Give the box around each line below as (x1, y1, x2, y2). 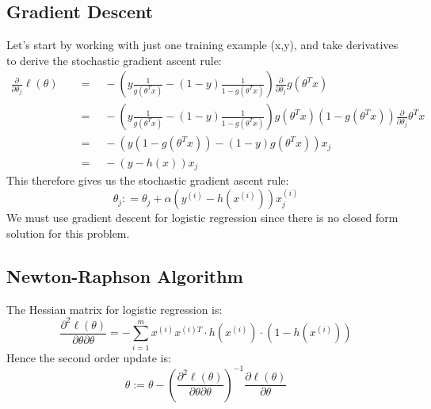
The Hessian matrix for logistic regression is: (6, 300, 223, 317)
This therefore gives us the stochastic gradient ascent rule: (6, 171, 289, 188)
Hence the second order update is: (6, 349, 171, 365)
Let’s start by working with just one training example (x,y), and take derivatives (6, 36, 399, 53)
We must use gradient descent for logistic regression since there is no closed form (6, 209, 399, 226)
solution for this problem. (6, 224, 130, 241)
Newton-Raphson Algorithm (6, 263, 243, 288)
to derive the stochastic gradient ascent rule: (6, 52, 222, 68)
